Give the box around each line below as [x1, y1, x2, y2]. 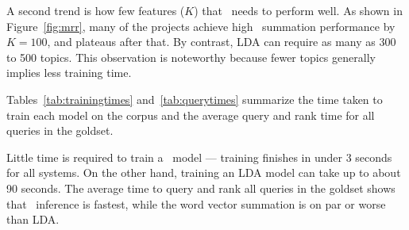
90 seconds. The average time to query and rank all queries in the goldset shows [6, 179, 395, 196]
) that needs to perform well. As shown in [194, 2, 403, 18]
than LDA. [6, 211, 60, 228]
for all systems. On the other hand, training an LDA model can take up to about [6, 164, 401, 181]
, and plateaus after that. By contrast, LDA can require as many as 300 [47, 33, 396, 50]
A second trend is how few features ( [6, 2, 185, 18]
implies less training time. [6, 64, 132, 81]
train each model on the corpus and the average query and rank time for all [6, 106, 375, 123]
